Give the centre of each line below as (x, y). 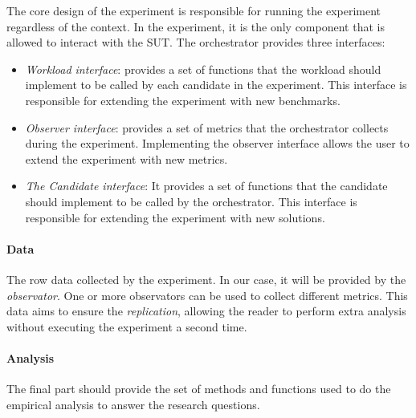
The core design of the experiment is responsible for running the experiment (194, 10)
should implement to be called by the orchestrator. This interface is (191, 201)
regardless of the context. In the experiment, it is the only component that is (196, 26)
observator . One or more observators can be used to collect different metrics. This (207, 295)
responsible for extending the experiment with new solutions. (175, 217)
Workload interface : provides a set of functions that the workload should (203, 69)
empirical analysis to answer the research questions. (133, 404)
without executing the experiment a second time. (127, 326)
